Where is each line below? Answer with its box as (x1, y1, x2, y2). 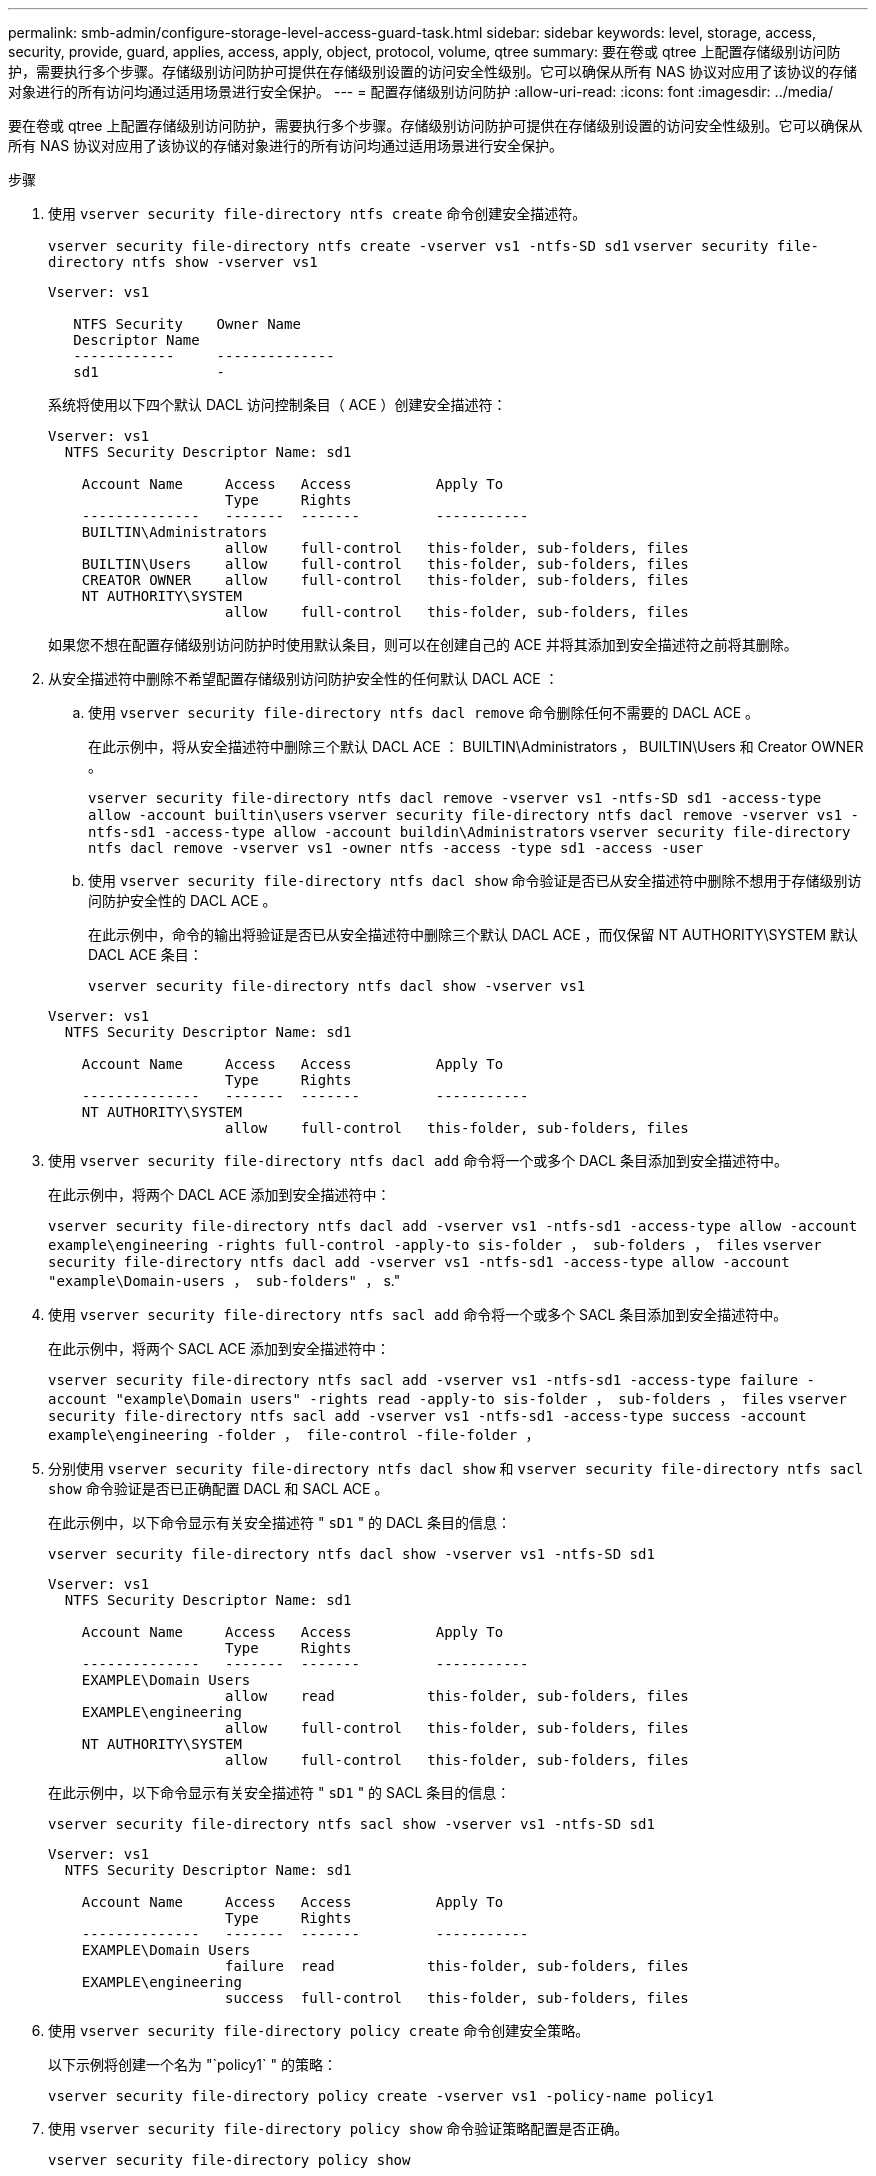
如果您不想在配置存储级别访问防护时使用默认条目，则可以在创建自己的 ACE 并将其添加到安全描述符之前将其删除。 (48, 636, 798, 653)
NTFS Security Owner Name (73, 316, 301, 332)
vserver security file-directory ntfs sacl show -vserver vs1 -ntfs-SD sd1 (48, 1816, 655, 1832)
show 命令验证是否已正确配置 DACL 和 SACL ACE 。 (48, 1480, 389, 1497)
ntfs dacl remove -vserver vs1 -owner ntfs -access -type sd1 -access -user (88, 840, 704, 856)
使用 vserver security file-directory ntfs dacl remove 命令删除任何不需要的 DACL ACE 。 (88, 704, 760, 721)
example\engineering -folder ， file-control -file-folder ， (48, 1427, 540, 1443)
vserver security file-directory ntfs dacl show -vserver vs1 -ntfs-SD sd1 (48, 1546, 655, 1562)
